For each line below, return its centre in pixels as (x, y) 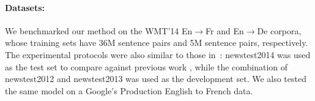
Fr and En (225, 30)
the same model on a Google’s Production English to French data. (129, 90)
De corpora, (279, 30)
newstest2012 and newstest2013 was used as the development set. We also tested (156, 79)
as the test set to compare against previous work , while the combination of (146, 66)
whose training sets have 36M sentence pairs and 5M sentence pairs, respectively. (157, 43)
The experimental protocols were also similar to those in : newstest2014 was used (158, 54)
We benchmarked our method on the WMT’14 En (99, 30)
